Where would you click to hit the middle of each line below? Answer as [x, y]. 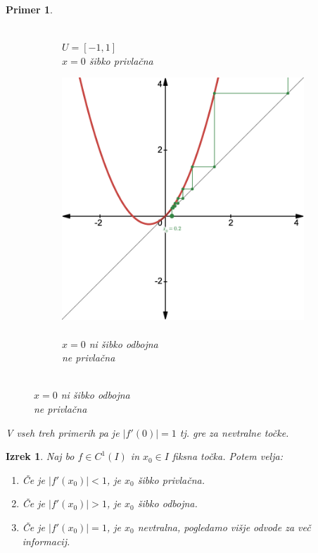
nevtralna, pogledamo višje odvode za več [224, 527]
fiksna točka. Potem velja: [228, 456]
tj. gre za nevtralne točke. [234, 432]
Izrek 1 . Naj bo [40, 456]
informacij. [46, 541]
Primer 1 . [29, 9]
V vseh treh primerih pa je [63, 432]
